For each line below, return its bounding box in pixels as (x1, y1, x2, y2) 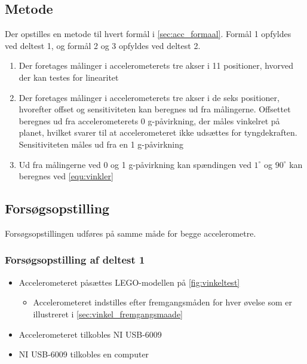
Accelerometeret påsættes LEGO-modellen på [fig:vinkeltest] (19, 276, 240, 288)
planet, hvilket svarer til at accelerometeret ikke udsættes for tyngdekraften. (19, 126, 297, 139)
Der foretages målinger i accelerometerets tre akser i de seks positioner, (19, 91, 280, 103)
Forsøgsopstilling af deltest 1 (5, 252, 145, 267)
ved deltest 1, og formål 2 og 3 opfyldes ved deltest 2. (5, 39, 201, 51)
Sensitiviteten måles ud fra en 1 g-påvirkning (19, 137, 183, 150)
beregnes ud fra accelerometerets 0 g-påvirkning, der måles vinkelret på (19, 114, 280, 127)
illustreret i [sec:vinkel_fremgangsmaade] (33, 307, 183, 320)
